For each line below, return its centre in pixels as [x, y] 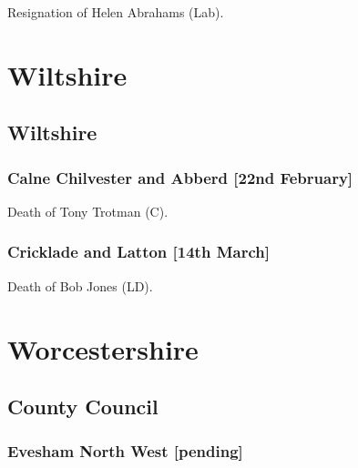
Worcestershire [103, 348]
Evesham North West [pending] [125, 451]
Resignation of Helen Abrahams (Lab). [116, 12]
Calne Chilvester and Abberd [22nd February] [180, 177]
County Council [83, 407]
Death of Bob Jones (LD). [80, 285]
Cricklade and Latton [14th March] [138, 252]
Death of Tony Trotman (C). [88, 211]
